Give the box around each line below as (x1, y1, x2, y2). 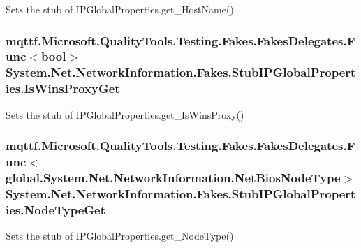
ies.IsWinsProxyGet (6, 80, 120, 97)
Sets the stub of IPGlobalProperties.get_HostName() (6, 2, 234, 16)
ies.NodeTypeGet (6, 200, 106, 218)
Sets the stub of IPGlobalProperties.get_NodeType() (6, 228, 234, 243)
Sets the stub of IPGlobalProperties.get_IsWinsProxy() (6, 107, 244, 122)
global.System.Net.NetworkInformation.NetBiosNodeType (6, 168, 341, 186)
